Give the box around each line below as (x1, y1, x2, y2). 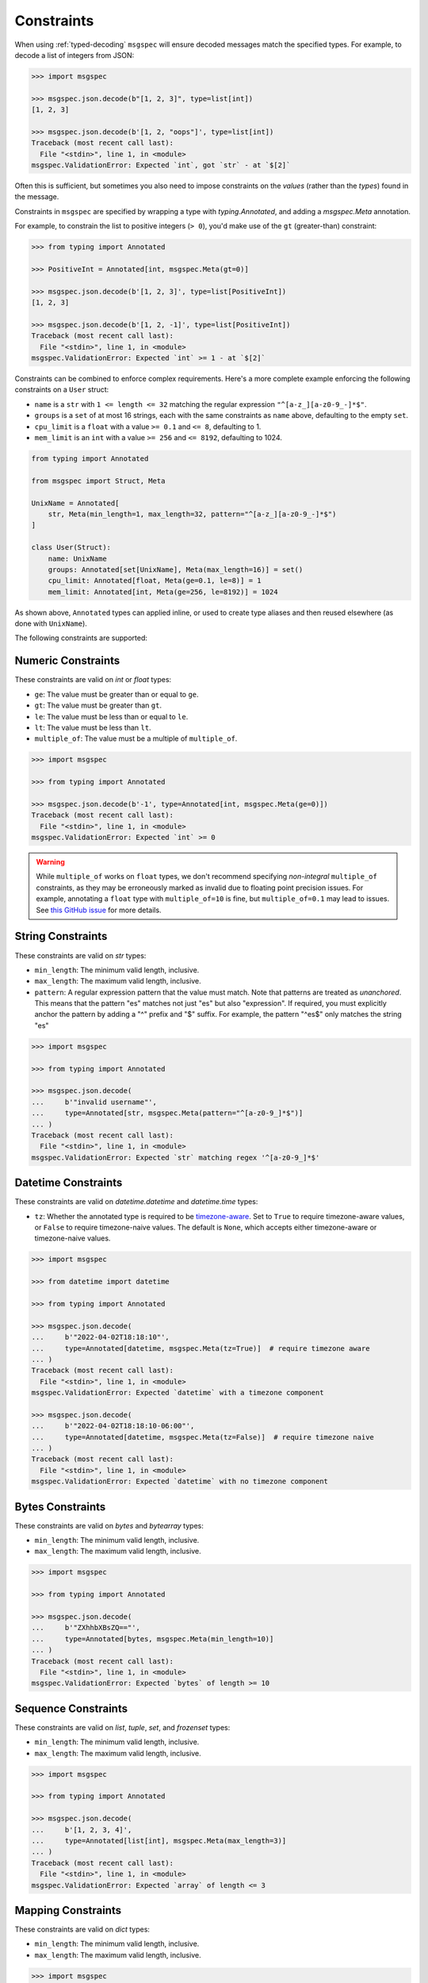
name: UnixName (48, 554, 107, 563)
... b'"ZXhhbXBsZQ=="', (31, 1623, 140, 1632)
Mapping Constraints (14, 1904, 122, 1917)
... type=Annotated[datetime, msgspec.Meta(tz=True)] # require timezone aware (31, 1344, 370, 1352)
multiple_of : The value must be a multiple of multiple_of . (34, 734, 238, 743)
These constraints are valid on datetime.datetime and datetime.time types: (14, 1197, 258, 1206)
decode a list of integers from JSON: (14, 50, 135, 59)
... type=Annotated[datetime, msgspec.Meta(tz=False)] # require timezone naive (31, 1433, 374, 1441)
